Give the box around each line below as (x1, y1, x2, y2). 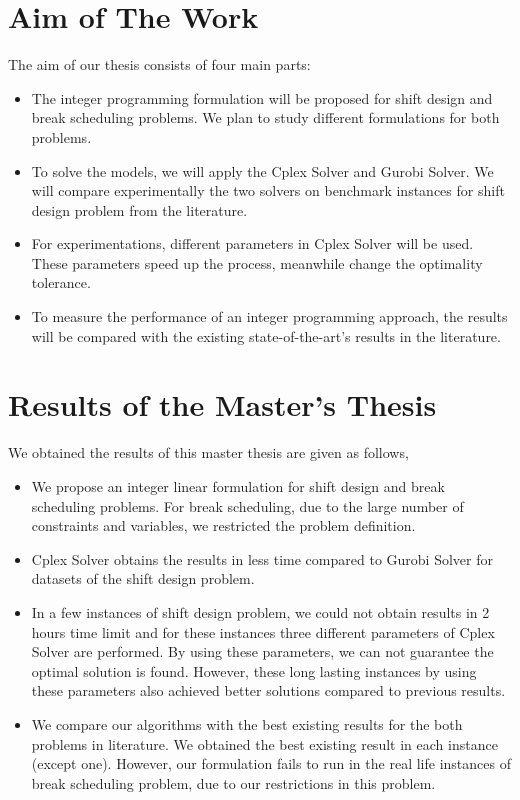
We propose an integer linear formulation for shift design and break (31, 475, 445, 496)
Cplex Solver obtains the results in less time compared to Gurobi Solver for (31, 548, 493, 569)
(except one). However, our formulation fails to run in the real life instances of (31, 753, 511, 774)
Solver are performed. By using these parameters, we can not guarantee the (31, 641, 494, 662)
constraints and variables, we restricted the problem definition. (31, 515, 416, 536)
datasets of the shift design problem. (31, 568, 255, 589)
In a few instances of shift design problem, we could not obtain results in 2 (31, 601, 490, 622)
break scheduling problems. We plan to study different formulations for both (31, 107, 500, 128)
